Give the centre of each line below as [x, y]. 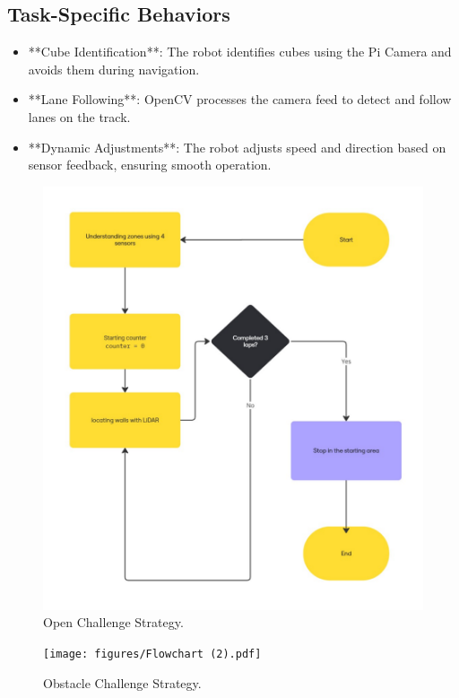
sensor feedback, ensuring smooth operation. [150, 165]
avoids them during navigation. [114, 69]
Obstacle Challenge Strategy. [122, 682]
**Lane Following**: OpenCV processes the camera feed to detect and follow [240, 99]
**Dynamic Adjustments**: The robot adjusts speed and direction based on [237, 147]
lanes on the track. [79, 116]
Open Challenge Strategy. [113, 622]
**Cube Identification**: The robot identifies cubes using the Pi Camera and [240, 52]
